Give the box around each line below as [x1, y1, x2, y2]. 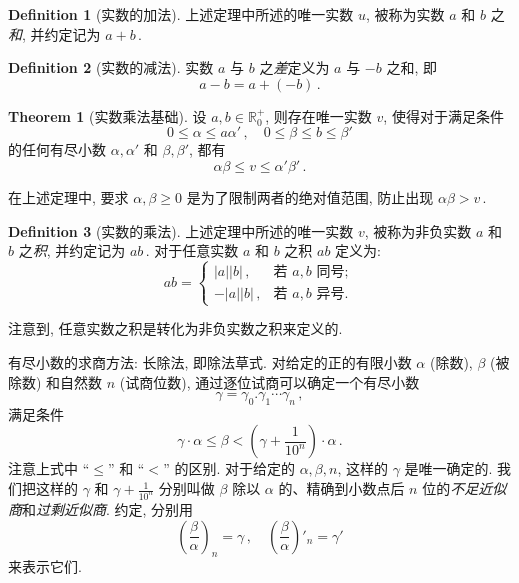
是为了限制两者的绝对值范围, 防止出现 [186, 186, 434, 207]
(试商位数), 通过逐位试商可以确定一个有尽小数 [119, 371, 420, 392]
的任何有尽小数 [8, 139, 106, 160]
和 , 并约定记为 [8, 23, 101, 44]
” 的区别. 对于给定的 [163, 458, 295, 479]
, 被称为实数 [366, 4, 445, 24]
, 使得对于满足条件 [383, 105, 504, 126]
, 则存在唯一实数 [265, 105, 372, 126]
